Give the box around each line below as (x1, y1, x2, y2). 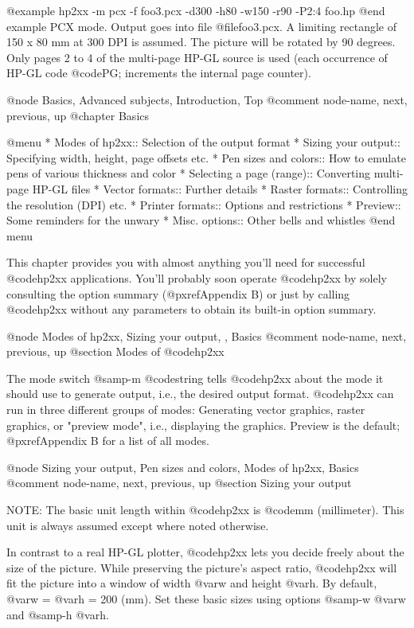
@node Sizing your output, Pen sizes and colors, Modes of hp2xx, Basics (6, 458, 359, 475)
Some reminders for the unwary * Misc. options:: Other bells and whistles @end (6, 212, 396, 228)
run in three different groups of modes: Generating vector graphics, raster (6, 401, 365, 418)
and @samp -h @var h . (6, 606, 109, 622)
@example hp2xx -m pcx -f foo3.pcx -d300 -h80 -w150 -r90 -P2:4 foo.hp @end (6, 2, 385, 18)
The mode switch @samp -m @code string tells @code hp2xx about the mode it (6, 369, 384, 386)
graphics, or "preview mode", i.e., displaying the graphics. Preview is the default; (6, 416, 400, 433)
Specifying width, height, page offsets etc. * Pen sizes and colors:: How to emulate (6, 149, 406, 166)
